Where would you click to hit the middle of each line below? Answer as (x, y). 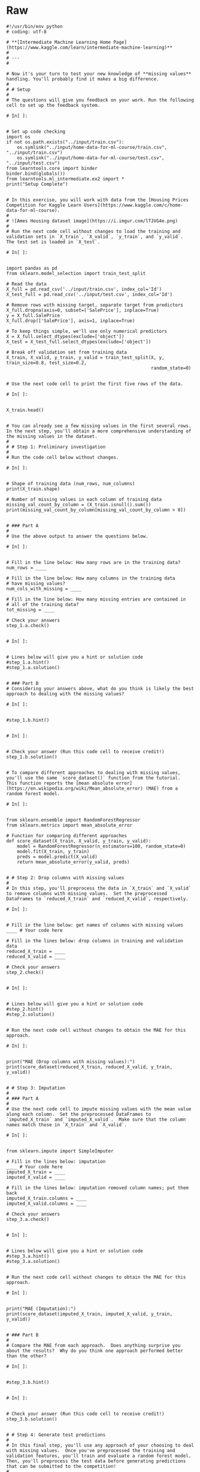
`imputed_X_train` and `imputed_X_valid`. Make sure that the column (96, 1119)
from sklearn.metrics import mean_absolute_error (69, 825)
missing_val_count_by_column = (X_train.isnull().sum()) (79, 504)
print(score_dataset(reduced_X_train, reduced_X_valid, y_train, (89, 1067)
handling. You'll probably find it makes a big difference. (83, 79)
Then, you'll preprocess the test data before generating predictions (96, 1461)
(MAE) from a (162, 788)
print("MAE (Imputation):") (41, 1309)
